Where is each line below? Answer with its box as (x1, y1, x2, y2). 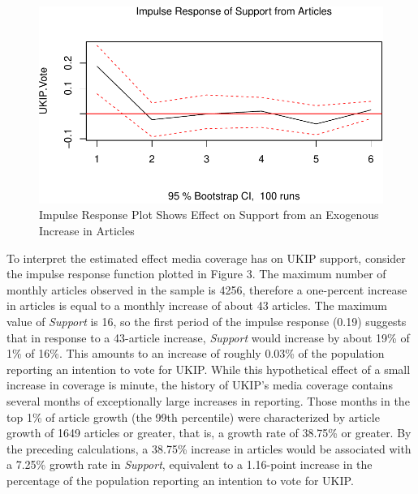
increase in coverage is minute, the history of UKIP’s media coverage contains (6, 376, 393, 393)
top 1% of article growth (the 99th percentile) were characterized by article (6, 408, 380, 425)
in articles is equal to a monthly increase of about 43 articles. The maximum (6, 297, 387, 314)
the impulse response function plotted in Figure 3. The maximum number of (6, 265, 386, 282)
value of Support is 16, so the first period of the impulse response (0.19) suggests (6, 313, 407, 330)
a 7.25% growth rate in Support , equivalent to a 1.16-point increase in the (6, 456, 373, 473)
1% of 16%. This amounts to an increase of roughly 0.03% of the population (6, 345, 385, 362)
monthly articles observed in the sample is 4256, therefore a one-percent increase (6, 281, 407, 298)
